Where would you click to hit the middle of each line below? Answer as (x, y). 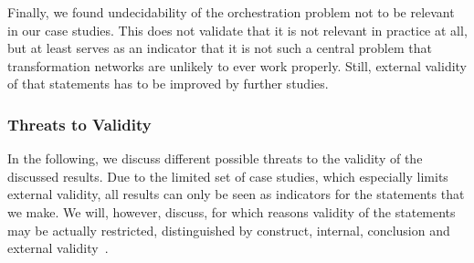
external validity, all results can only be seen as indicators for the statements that (236, 194)
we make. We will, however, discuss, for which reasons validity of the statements (232, 211)
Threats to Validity (79, 124)
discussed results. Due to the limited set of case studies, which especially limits (228, 176)
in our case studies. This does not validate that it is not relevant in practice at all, (237, 30)
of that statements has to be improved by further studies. (168, 84)
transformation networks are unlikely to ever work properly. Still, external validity (237, 65)
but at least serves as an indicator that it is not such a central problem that (220, 48)
